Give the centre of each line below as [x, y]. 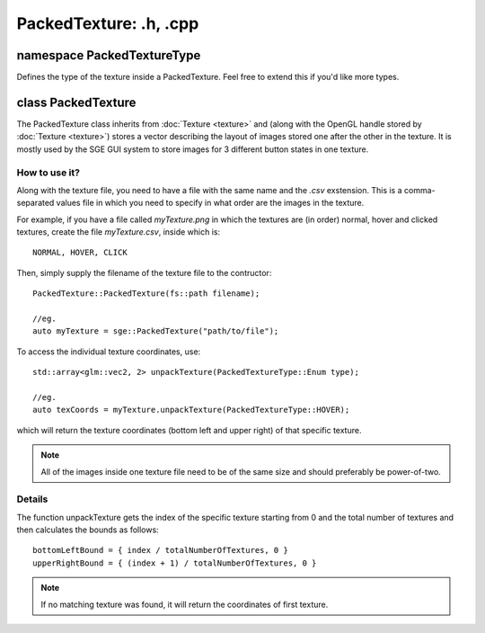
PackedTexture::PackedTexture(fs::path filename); [146, 294]
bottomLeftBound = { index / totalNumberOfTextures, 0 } [161, 550]
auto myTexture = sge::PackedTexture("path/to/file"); [156, 331]
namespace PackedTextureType [109, 55]
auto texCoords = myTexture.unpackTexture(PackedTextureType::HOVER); [191, 410]
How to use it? [48, 173]
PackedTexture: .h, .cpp [108, 23]
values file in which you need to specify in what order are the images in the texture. [210, 203]
